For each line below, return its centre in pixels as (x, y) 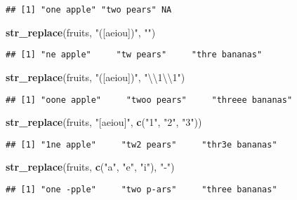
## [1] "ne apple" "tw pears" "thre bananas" (134, 55)
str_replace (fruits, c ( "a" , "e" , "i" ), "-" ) (90, 167)
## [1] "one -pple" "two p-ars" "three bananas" (141, 190)
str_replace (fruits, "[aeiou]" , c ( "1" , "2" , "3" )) (104, 122)
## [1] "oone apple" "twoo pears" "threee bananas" (149, 100)
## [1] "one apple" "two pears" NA (89, 10)
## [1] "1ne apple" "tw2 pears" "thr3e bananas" (141, 144)
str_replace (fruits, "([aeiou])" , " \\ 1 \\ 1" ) (95, 77)
